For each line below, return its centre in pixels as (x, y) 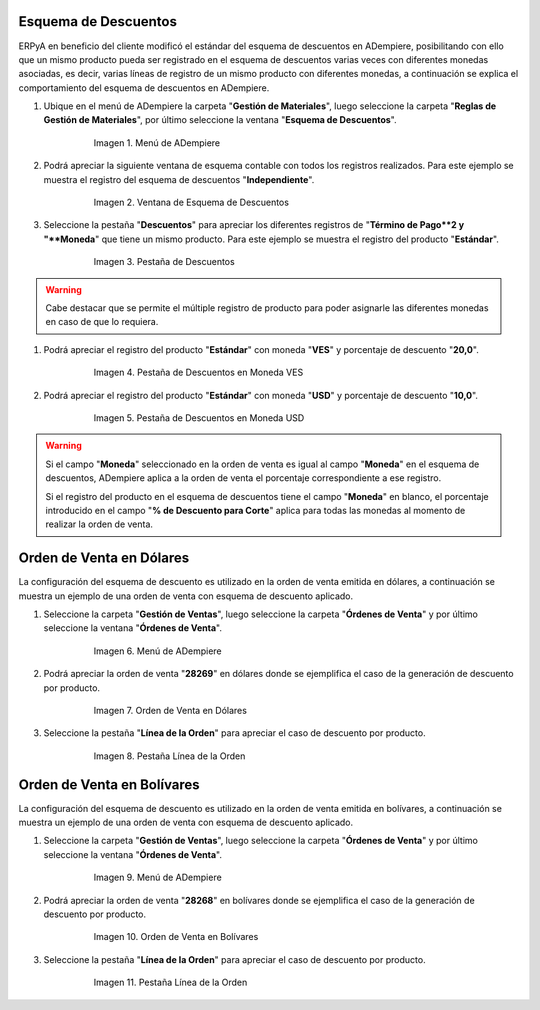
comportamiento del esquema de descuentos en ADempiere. (144, 87)
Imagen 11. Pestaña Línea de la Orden (170, 982)
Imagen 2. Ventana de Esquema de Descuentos (191, 202)
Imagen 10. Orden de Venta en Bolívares (176, 937)
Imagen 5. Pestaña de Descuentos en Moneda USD (199, 417)
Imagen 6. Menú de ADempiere (157, 651)
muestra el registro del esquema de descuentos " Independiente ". (179, 179)
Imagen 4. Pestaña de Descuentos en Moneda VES (198, 372)
